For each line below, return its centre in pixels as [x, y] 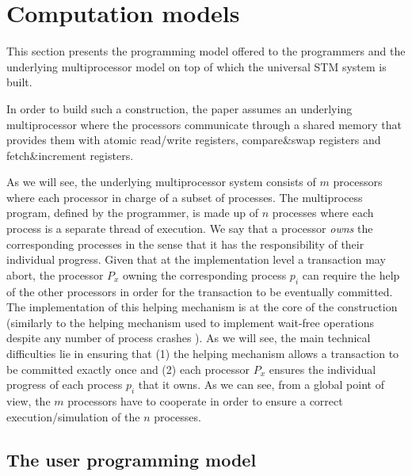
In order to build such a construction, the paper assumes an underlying [179, 108]
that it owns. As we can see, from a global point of [261, 385]
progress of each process [65, 385]
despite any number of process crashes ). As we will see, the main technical [189, 338]
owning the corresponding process [205, 274]
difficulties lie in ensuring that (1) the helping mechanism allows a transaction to [203, 354]
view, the [29, 401]
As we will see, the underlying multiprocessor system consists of [161, 182]
